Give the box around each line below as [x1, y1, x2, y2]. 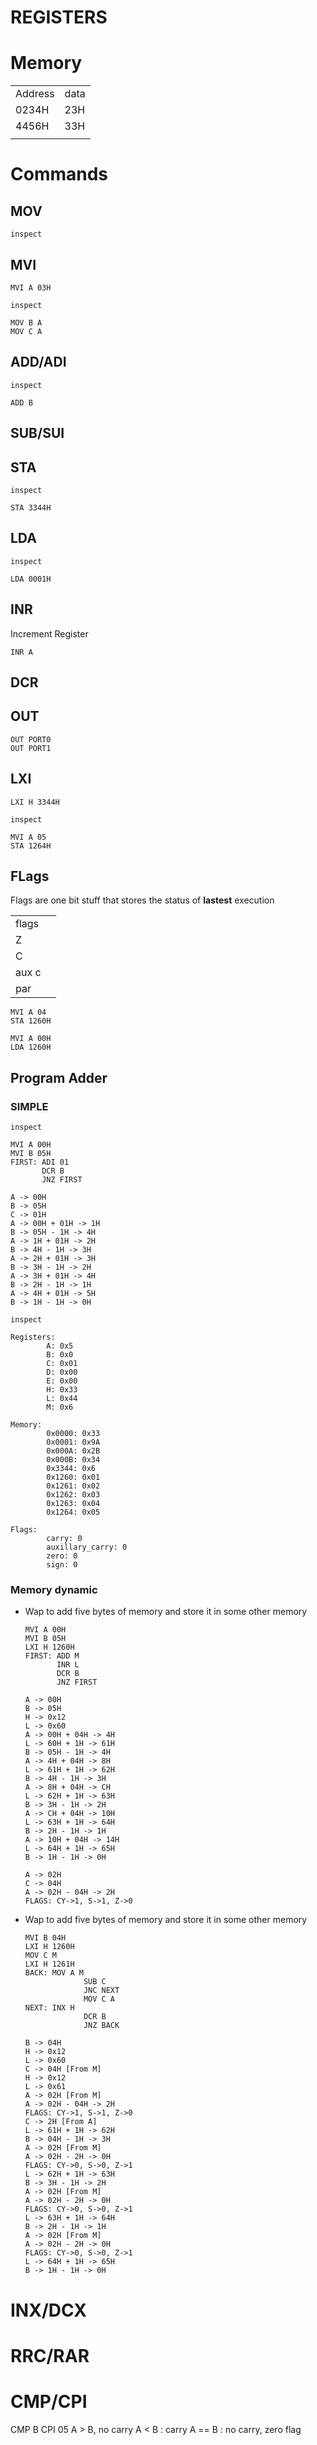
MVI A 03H [10, 282, 52, 293]
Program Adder [10, 1069, 108, 1086]
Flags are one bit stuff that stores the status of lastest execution [10, 894, 275, 906]
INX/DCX [10, 2299, 87, 2321]
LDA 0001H [10, 574, 52, 584]
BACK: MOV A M [24, 1968, 84, 1978]
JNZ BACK [83, 2021, 120, 2031]
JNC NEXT [83, 1986, 120, 1996]
